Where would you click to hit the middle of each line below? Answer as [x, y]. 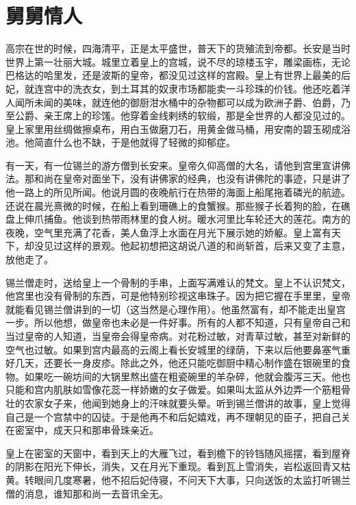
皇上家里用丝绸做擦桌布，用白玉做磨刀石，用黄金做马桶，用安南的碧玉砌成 [173, 128]
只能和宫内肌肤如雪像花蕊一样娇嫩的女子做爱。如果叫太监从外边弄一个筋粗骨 [178, 390]
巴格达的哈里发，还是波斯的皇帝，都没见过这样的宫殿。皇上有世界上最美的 [173, 75]
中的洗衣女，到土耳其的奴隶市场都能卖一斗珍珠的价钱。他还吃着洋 [202, 88]
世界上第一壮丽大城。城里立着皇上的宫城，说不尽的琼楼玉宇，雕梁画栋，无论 [178, 61]
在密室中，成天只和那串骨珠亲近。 [82, 430]
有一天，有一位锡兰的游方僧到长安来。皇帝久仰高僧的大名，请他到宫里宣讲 [173, 165]
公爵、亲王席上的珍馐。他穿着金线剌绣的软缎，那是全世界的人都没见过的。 [182, 115]
